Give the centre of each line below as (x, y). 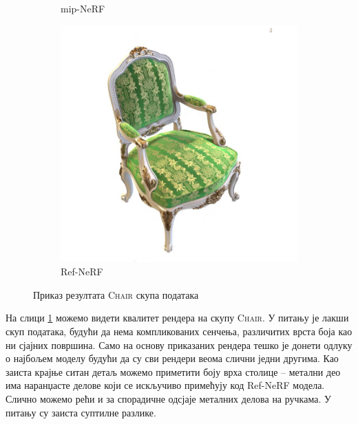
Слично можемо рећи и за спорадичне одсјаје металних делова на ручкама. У (168, 398)
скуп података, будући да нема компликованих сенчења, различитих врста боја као (179, 331)
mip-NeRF (83, 8)
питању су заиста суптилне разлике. (81, 412)
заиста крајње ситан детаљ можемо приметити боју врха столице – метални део (173, 371)
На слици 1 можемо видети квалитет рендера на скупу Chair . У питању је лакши (177, 318)
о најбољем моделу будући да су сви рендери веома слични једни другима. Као (172, 358)
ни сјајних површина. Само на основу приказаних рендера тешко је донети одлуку (179, 344)
